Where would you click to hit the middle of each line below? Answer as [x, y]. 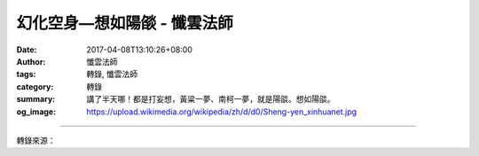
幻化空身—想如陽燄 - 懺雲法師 [125, 23]
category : [35, 86]
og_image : [36, 112]
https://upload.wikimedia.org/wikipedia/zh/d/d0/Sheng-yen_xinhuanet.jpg [222, 112]
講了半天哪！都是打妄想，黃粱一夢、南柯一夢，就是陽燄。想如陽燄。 [211, 99]
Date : [27, 50]
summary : [36, 99]
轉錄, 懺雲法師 [112, 74]
